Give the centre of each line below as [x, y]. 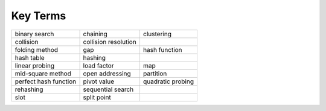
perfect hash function [46, 81]
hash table [30, 57]
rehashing [29, 89]
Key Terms [39, 16]
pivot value [99, 81]
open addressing [107, 74]
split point [97, 97]
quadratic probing [168, 81]
